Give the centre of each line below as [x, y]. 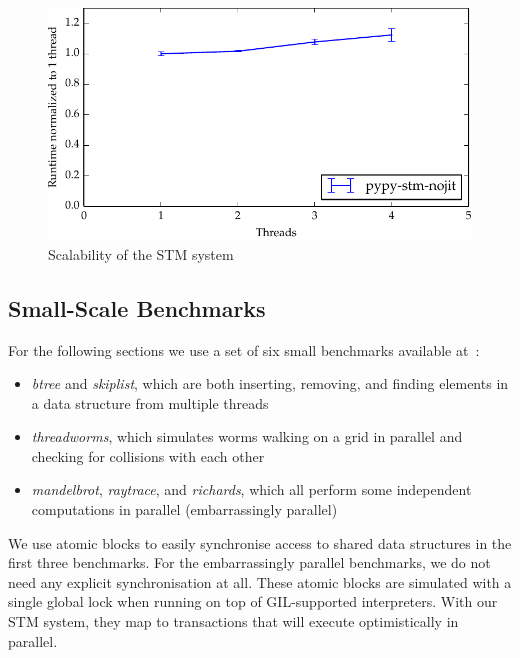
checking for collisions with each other [148, 455]
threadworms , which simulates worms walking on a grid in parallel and [247, 436]
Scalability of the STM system [141, 253]
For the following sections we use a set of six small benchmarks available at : [244, 349]
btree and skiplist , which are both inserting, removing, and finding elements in [270, 383]
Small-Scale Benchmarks [137, 307]
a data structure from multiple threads [150, 402]
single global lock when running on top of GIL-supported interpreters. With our [253, 601]
